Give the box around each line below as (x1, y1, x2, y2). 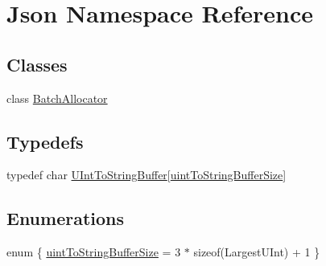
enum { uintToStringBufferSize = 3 (6, 243, 181, 260)
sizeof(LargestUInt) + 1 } (193, 243, 320, 260)
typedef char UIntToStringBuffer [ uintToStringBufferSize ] (6, 166, 287, 183)
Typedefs (6, 129, 84, 153)
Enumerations (6, 206, 125, 231)
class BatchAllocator (6, 89, 108, 106)
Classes (6, 51, 68, 76)
